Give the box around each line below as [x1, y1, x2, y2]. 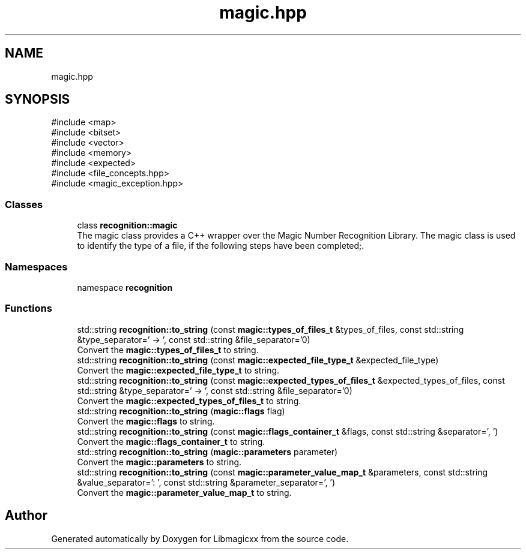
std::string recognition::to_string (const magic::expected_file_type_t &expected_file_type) [77, 354, 439, 365]
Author [5, 508, 47, 523]
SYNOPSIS [5, 92, 70, 107]
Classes [5, 198, 43, 210]
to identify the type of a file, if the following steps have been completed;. [77, 240, 364, 251]
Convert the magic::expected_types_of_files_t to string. [77, 395, 301, 406]
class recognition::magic [77, 220, 178, 231]
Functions [5, 302, 52, 315]
